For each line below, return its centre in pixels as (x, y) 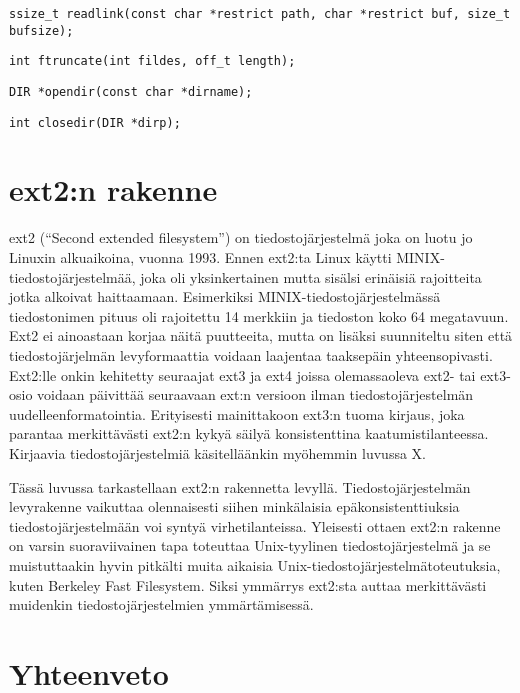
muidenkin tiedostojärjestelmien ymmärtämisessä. (161, 604)
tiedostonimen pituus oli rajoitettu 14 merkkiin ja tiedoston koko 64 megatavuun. (259, 315)
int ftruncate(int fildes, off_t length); (152, 61)
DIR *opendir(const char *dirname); (131, 91)
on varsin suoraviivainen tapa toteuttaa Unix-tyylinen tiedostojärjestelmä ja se (250, 545)
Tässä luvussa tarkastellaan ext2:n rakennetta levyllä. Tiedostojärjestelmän (240, 486)
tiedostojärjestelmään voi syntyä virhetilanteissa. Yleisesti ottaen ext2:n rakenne (255, 525)
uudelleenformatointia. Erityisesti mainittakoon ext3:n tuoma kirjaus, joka (237, 413)
